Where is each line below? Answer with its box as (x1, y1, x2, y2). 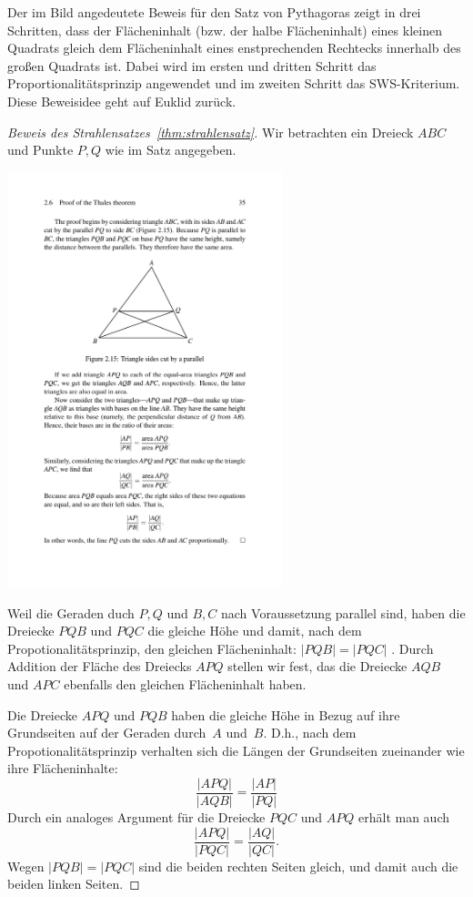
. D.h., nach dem (263, 723, 357, 742)
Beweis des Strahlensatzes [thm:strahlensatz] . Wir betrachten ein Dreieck (7, 122, 414, 141)
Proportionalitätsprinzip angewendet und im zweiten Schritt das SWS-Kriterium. (7, 74, 460, 93)
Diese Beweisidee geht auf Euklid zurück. (7, 91, 236, 110)
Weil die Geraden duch (7, 603, 135, 622)
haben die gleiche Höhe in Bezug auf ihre (171, 705, 400, 724)
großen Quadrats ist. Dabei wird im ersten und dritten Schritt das (7, 56, 377, 75)
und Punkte (7, 140, 74, 159)
